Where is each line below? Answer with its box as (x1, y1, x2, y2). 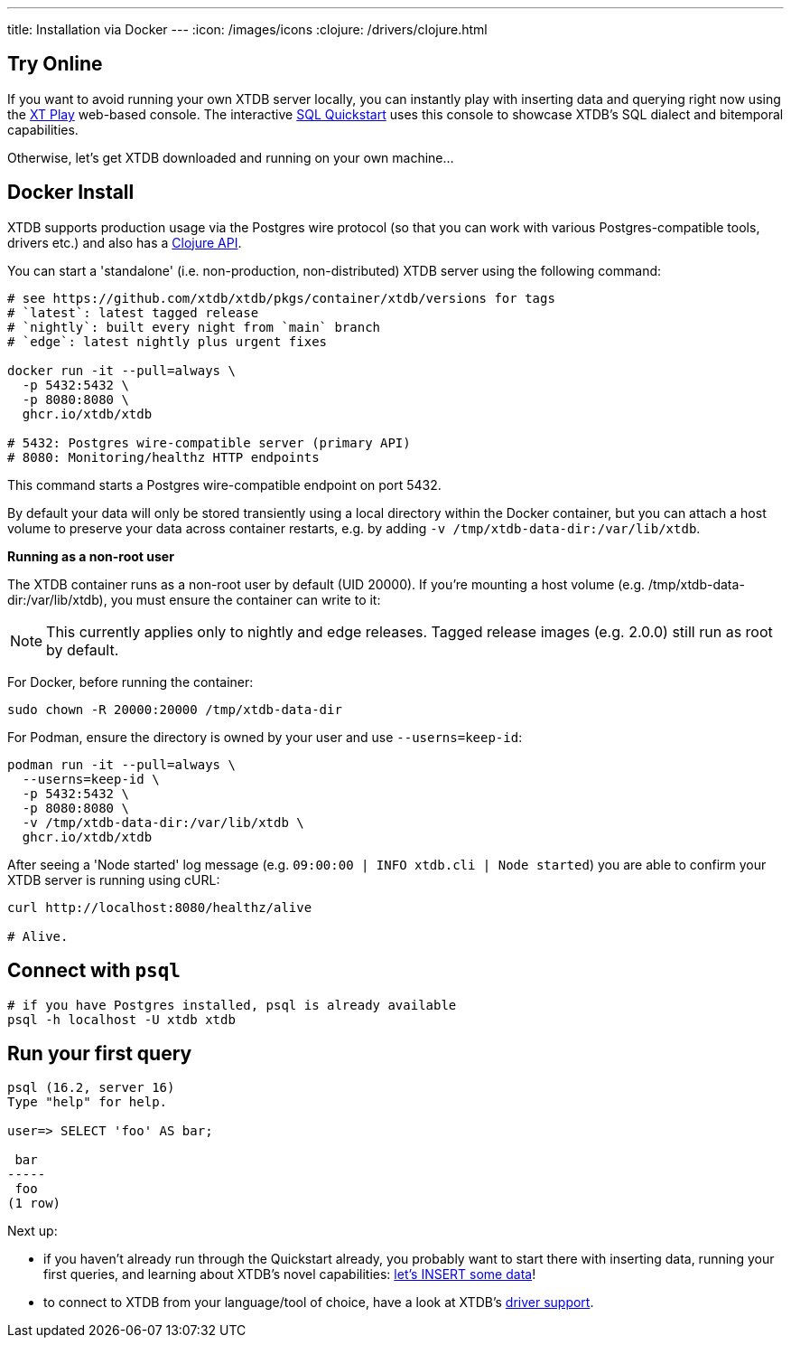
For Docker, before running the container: (7, 673, 254, 690)
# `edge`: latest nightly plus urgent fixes (7, 334, 328, 349)
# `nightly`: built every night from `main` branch (7, 319, 381, 334)
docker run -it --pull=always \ (7, 362, 236, 378)
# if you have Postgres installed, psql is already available (7, 997, 457, 1012)
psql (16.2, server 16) (7, 1080, 175, 1096)
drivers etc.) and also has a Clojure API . (7, 234, 242, 250)
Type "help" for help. (7, 1095, 168, 1110)
